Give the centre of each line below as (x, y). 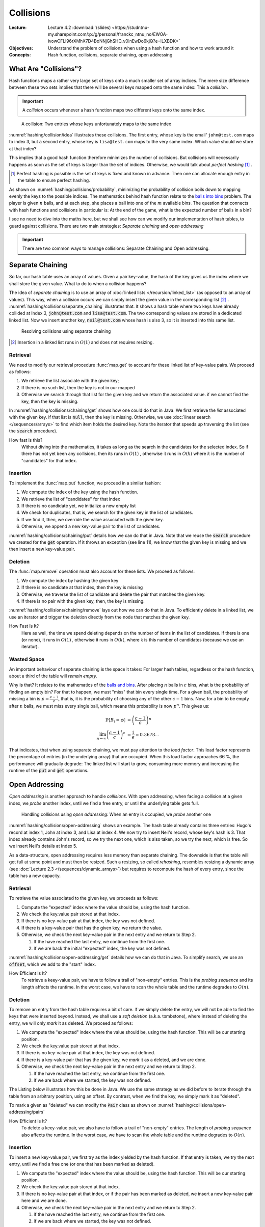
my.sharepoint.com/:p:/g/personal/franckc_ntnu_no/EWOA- (108, 34)
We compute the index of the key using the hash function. (80, 492)
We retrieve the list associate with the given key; (70, 381)
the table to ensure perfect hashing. (54, 180)
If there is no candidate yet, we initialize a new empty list (79, 506)
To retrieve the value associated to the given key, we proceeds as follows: (84, 898)
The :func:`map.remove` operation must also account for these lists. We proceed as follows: (102, 571)
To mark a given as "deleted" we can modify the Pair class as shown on (83, 1105)
